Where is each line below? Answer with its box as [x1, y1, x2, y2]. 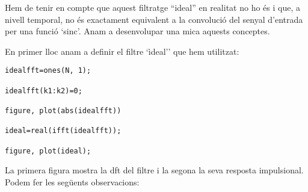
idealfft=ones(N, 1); [5, 66, 91, 75]
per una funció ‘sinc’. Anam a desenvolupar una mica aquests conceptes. [5, 25, 270, 37]
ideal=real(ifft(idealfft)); [5, 126, 122, 135]
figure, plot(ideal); [5, 146, 91, 155]
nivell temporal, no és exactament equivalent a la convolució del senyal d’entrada [5, 13, 303, 25]
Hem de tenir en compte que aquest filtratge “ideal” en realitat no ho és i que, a [5, 1, 300, 13]
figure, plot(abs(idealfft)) [5, 107, 122, 115]
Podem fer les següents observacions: [5, 175, 140, 188]
